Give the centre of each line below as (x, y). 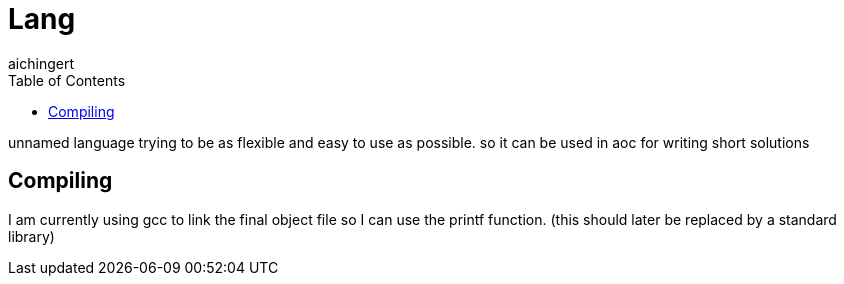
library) (31, 236)
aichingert (41, 63)
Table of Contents (67, 80)
